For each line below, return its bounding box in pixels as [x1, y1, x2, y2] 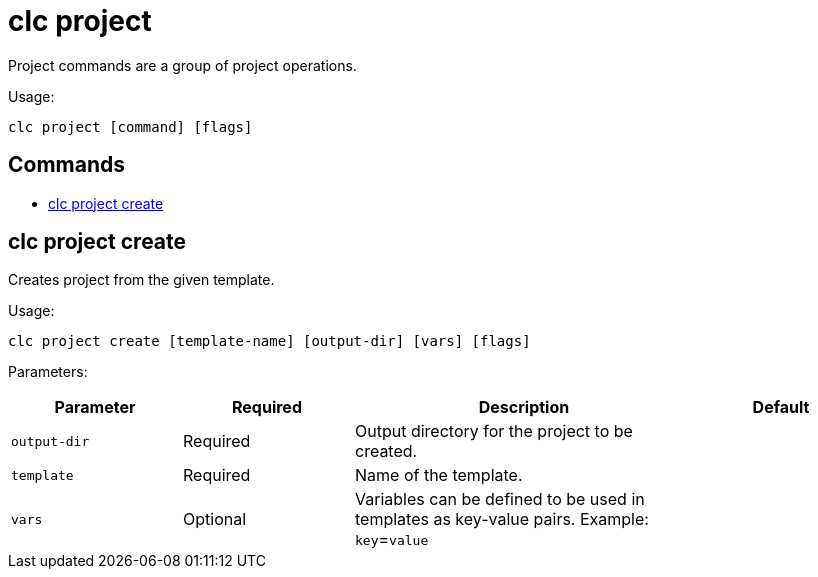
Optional [183, 509, 247, 530]
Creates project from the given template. [8, 271, 275, 289]
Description [478, 397, 570, 418]
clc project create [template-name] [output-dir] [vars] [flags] [8, 333, 531, 350]
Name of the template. [355, 465, 523, 486]
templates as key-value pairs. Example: [355, 509, 649, 530]
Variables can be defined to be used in [355, 489, 645, 510]
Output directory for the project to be [355, 421, 633, 442]
